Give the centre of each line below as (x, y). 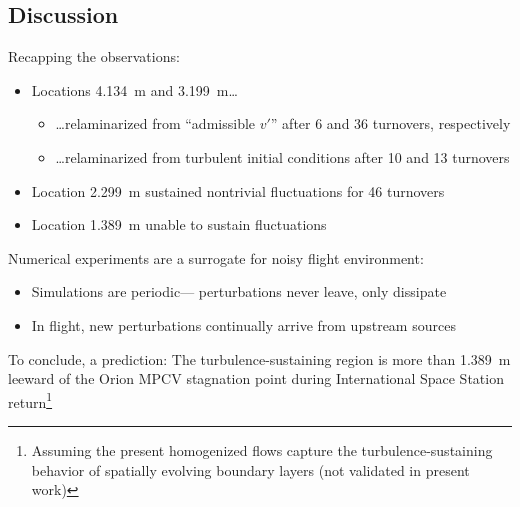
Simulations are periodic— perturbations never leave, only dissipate (239, 291)
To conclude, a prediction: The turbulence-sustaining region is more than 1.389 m (259, 358)
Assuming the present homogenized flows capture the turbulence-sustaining (262, 449)
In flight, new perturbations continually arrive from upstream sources (243, 324)
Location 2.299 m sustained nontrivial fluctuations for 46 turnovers (238, 190)
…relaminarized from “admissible (155, 123)
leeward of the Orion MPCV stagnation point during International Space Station (256, 378)
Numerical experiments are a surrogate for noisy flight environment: (216, 257)
